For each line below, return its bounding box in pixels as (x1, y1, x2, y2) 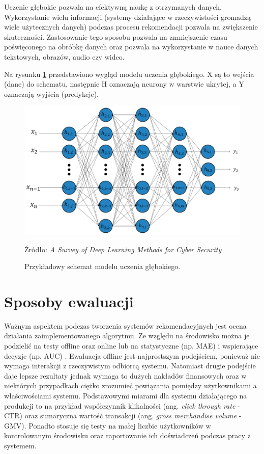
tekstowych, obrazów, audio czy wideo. (4, 51, 125, 62)
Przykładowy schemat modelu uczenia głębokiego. (24, 261, 181, 272)
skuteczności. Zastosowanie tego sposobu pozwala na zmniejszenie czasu (4, 31, 227, 42)
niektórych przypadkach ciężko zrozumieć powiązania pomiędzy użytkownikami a (4, 380, 257, 391)
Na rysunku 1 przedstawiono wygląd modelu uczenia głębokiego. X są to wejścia (4, 68, 254, 79)
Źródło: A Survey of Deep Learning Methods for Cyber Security (24, 244, 222, 254)
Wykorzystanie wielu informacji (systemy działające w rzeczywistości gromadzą (4, 11, 251, 22)
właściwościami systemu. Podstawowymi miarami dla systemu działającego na (4, 390, 247, 400)
